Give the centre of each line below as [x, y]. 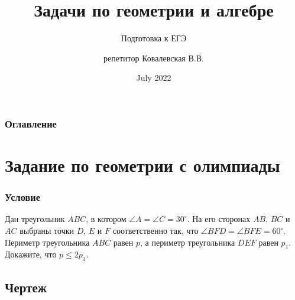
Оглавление [31, 123]
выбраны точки [47, 231]
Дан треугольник [35, 219]
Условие [22, 197]
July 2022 [154, 78]
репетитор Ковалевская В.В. [154, 58]
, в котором [106, 219]
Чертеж [26, 287]
